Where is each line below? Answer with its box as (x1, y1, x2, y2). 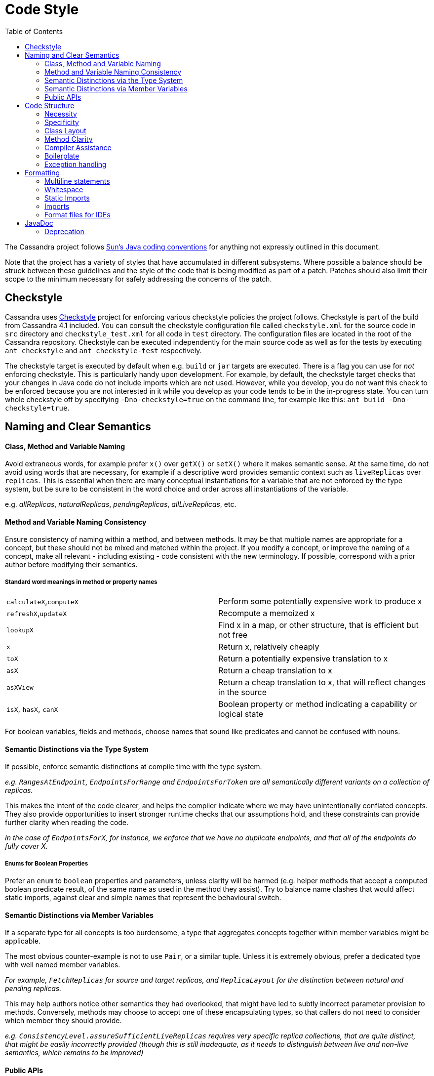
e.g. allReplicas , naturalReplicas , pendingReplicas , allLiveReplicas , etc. (5, 500, 237, 509)
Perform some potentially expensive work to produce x (218, 596, 422, 607)
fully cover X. (5, 842, 48, 851)
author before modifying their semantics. (5, 560, 138, 569)
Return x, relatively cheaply (218, 642, 319, 652)
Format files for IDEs (44, 210, 111, 219)
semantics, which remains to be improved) (5, 1048, 144, 1057)
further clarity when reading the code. (5, 818, 129, 827)
